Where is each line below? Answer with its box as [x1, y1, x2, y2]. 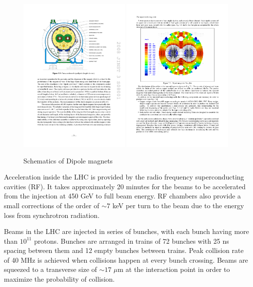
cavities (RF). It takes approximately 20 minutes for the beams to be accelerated [4, 181, 246, 191]
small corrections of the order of [4, 200, 99, 210]
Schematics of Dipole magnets [23, 155, 113, 165]
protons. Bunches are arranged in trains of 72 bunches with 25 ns [34, 235, 229, 246]
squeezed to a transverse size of [4, 264, 97, 274]
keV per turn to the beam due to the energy [112, 200, 244, 210]
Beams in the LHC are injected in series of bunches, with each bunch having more [4, 226, 249, 236]
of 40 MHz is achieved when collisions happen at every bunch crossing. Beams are [4, 254, 248, 265]
